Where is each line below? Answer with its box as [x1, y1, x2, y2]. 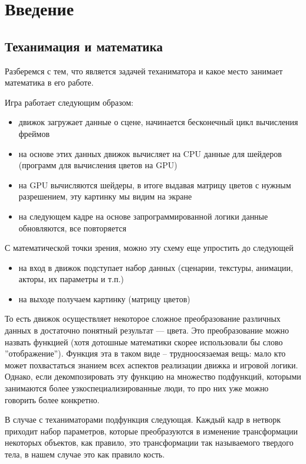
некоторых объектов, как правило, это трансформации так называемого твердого [5, 436, 294, 449]
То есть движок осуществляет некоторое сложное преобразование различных [5, 312, 281, 325]
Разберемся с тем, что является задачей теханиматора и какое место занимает [5, 64, 283, 77]
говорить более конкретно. [5, 393, 100, 406]
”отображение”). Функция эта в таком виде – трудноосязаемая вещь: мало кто [5, 347, 286, 360]
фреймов [18, 127, 50, 139]
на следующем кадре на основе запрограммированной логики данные [18, 210, 268, 222]
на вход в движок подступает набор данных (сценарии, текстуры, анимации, [18, 261, 293, 273]
